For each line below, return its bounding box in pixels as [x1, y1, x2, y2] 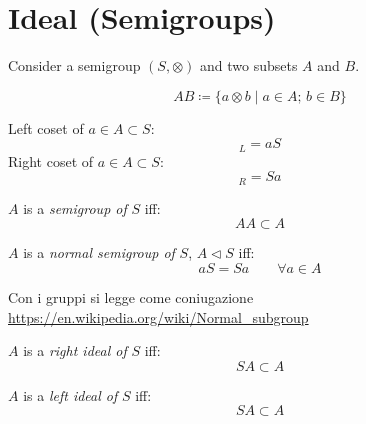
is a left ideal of [23, 384, 118, 405]
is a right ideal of [23, 340, 127, 361]
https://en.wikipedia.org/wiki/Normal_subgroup [8, 306, 309, 327]
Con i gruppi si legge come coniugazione [8, 287, 254, 307]
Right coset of [8, 150, 94, 171]
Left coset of [8, 117, 84, 138]
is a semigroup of [23, 197, 127, 218]
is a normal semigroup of [23, 242, 175, 263]
